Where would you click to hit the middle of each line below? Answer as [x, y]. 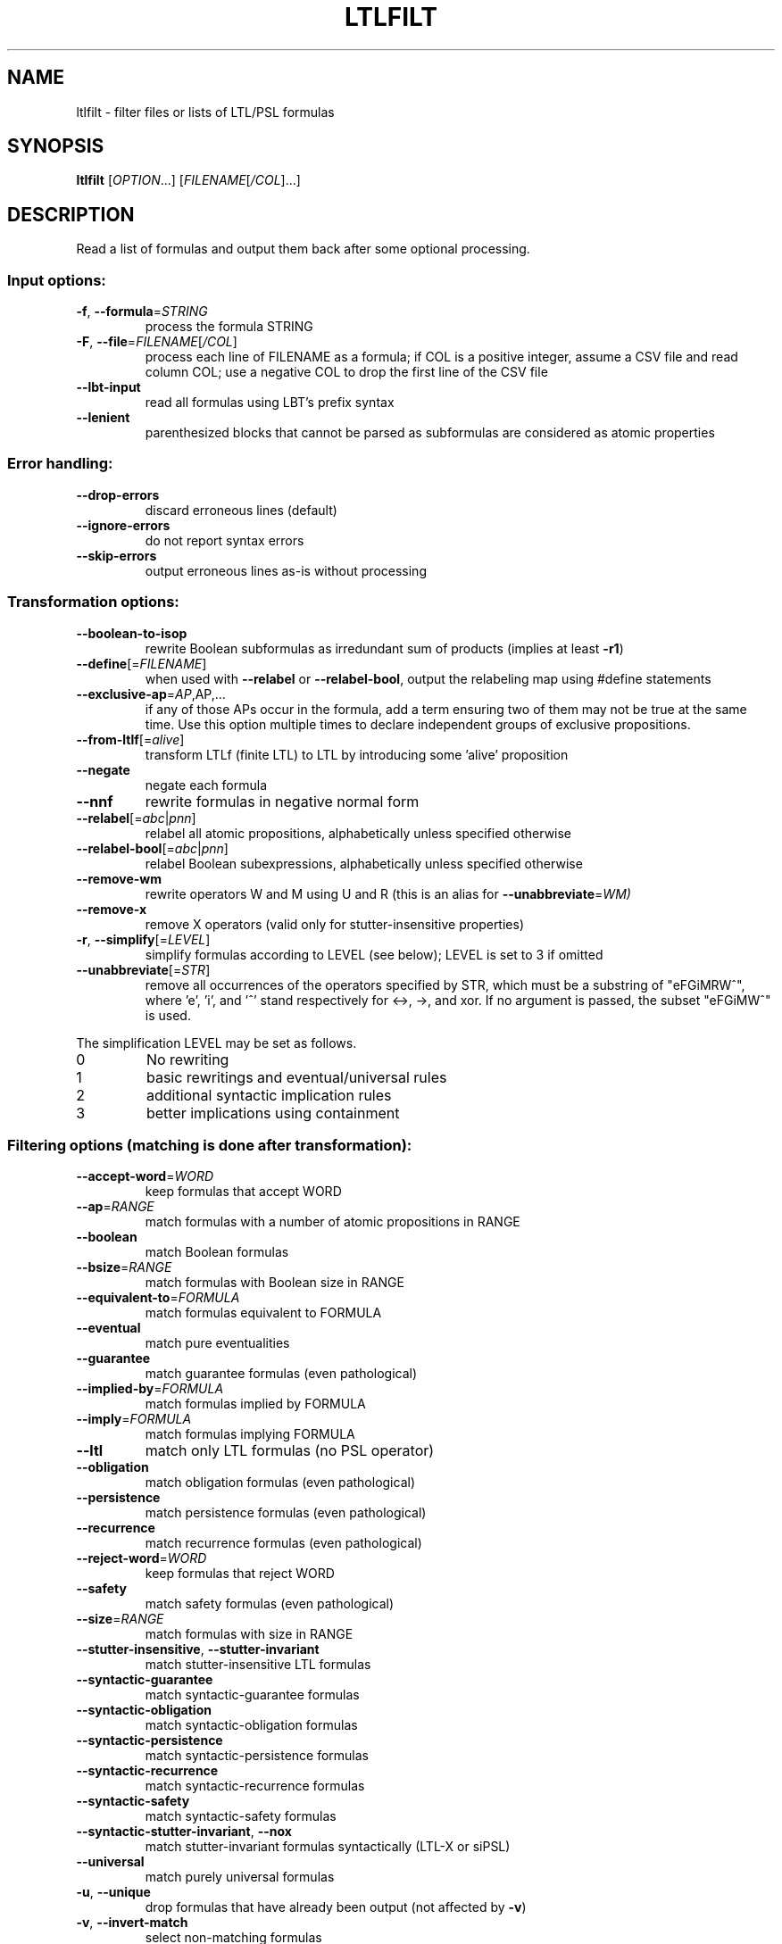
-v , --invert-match [132, 1923]
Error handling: [60, 464]
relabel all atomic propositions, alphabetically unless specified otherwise [358, 833]
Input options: [57, 280]
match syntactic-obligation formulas [251, 1725]
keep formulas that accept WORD [243, 1192]
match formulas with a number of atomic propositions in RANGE [333, 1222]
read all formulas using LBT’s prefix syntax [270, 403]
